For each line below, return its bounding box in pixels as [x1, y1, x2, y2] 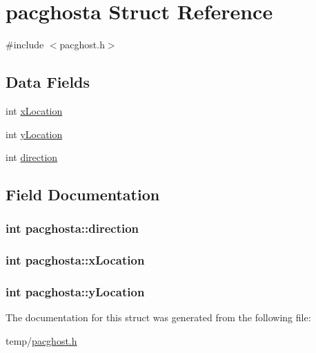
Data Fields [6, 71, 90, 93]
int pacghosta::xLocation [6, 251, 145, 269]
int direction [6, 150, 58, 164]
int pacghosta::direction [6, 220, 139, 237]
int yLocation [6, 126, 63, 141]
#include [6, 37, 44, 52]
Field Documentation [6, 184, 160, 205]
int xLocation [6, 103, 63, 117]
